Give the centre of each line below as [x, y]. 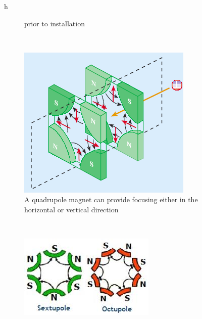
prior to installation [55, 23]
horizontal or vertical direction [71, 209]
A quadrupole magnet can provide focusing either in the [111, 199]
